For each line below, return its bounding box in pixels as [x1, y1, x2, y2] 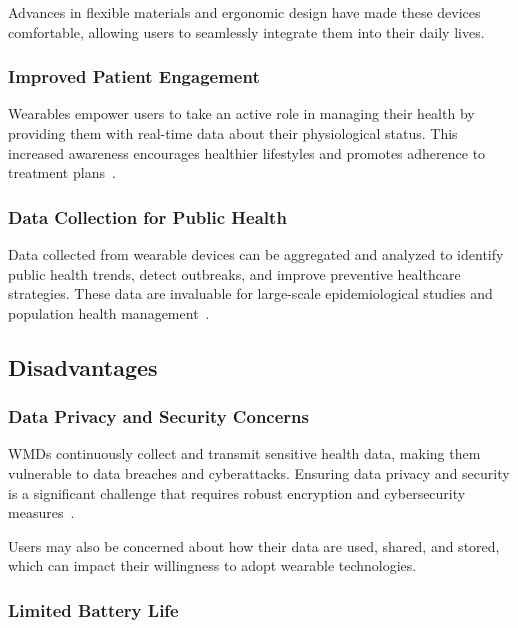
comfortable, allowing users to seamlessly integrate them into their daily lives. [8, 21, 485, 42]
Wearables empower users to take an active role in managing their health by [8, 103, 475, 124]
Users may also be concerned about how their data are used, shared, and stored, [8, 535, 500, 556]
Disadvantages [8, 351, 158, 382]
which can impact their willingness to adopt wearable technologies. [8, 555, 417, 576]
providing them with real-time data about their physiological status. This [8, 123, 458, 143]
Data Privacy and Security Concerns [8, 404, 309, 429]
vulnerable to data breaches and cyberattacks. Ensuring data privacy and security [8, 462, 510, 483]
